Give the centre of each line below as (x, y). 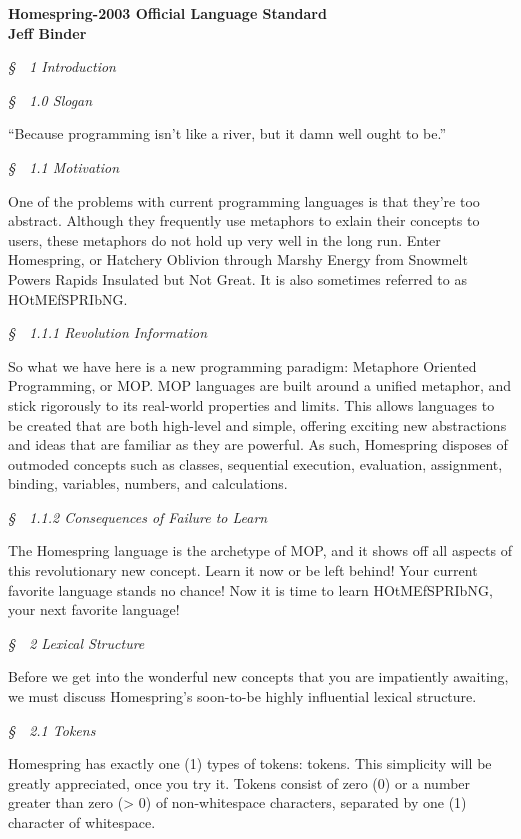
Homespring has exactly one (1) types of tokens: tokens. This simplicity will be (250, 763)
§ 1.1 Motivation (64, 166)
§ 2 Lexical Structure (76, 642)
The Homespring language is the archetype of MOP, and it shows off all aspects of (260, 550)
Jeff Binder (47, 32)
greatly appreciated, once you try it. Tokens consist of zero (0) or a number (239, 782)
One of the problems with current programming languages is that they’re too (244, 200)
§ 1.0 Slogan (50, 99)
